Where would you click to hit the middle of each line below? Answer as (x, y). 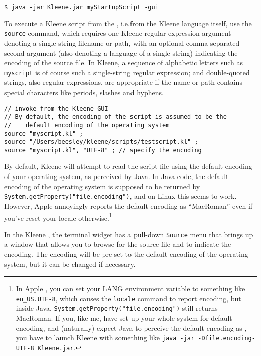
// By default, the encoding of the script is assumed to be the (115, 117)
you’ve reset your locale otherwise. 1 (58, 217)
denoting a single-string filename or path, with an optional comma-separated (122, 42)
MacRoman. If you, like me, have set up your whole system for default (124, 318)
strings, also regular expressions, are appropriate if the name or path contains (123, 82)
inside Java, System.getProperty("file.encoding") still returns (117, 308)
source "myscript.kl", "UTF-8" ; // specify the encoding (103, 150)
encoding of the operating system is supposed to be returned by (102, 186)
